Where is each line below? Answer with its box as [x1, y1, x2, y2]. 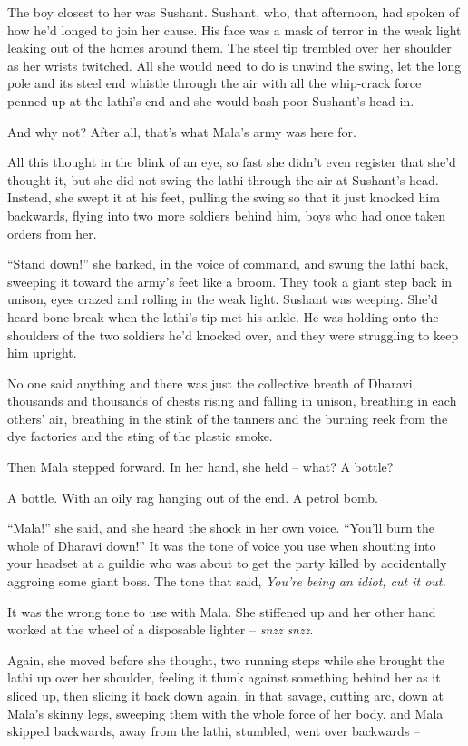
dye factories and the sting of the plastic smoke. [7, 427, 273, 446]
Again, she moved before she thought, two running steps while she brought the [7, 650, 444, 669]
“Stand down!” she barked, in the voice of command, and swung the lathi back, [7, 254, 449, 273]
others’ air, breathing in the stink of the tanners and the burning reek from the [7, 408, 448, 427]
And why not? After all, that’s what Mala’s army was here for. [7, 122, 356, 141]
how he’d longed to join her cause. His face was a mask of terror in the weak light [7, 20, 462, 39]
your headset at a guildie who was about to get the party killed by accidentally [7, 554, 447, 573]
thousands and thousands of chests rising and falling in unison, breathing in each [7, 391, 457, 410]
